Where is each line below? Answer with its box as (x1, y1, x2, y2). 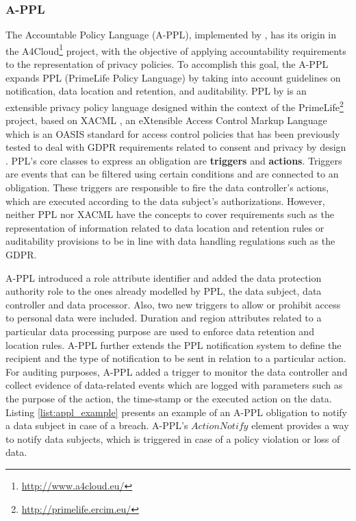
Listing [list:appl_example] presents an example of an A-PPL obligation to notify (5, 404, 347, 419)
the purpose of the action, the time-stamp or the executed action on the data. (5, 391, 332, 405)
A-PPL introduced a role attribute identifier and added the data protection (5, 270, 322, 284)
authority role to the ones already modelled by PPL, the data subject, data (5, 284, 322, 298)
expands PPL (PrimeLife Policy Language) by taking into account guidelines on (5, 70, 341, 84)
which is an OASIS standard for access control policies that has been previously (5, 126, 340, 141)
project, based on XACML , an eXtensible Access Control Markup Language (5, 113, 327, 128)
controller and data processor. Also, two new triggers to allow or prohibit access (5, 297, 341, 311)
